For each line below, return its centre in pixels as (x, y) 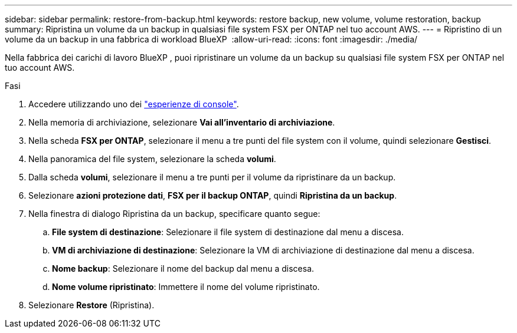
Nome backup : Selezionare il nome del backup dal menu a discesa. (183, 268)
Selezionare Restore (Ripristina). (91, 305)
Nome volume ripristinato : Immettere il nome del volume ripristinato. (186, 287)
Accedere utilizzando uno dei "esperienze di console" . (134, 104)
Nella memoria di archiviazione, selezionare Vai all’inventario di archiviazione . (182, 122)
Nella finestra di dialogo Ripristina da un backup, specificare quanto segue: (174, 214)
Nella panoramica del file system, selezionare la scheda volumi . (152, 159)
